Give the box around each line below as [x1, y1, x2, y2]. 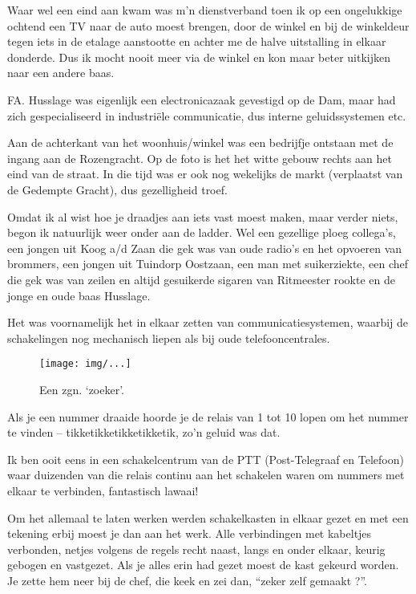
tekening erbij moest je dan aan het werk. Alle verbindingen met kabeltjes [7, 525, 372, 542]
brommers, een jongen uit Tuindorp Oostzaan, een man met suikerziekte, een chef [7, 255, 409, 272]
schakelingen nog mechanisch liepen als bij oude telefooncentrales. [7, 329, 330, 346]
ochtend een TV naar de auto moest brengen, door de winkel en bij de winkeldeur [7, 17, 410, 34]
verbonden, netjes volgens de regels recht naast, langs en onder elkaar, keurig [7, 540, 386, 557]
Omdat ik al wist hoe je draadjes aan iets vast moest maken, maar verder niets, [7, 208, 398, 225]
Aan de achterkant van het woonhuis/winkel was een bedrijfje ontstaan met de [7, 134, 394, 151]
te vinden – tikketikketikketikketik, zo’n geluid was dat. [7, 424, 281, 441]
